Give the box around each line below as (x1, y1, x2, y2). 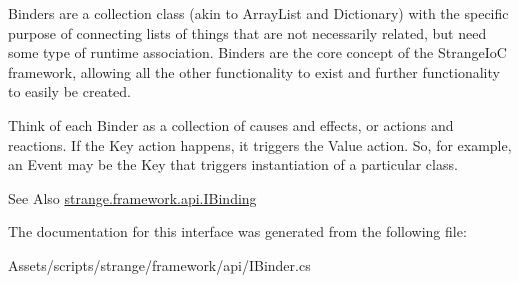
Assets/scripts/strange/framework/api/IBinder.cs (8, 254, 311, 275)
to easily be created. (8, 81, 131, 102)
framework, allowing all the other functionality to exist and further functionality (8, 61, 500, 82)
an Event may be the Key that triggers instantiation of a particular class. (8, 154, 458, 175)
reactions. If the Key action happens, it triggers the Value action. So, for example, (8, 134, 512, 155)
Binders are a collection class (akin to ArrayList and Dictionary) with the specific (8, 3, 509, 23)
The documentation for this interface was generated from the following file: (8, 221, 467, 242)
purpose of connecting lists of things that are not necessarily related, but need (8, 22, 487, 43)
